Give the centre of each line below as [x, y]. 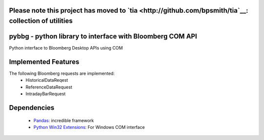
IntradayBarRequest [46, 94]
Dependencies [32, 108]
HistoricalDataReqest [47, 80]
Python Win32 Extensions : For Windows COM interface [89, 127]
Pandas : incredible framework [64, 120]
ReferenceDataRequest [49, 87]
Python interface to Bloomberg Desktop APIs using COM [66, 48]
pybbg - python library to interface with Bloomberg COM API [103, 36]
